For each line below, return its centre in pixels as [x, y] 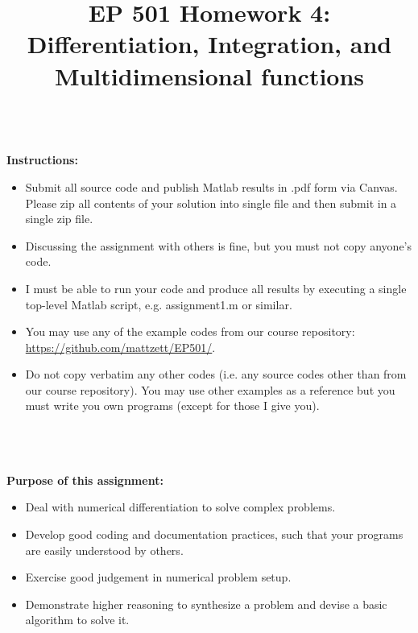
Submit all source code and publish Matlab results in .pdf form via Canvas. [211, 186]
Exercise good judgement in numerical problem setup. [158, 577]
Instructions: [42, 160]
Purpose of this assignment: [85, 480]
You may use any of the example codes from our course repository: [190, 331]
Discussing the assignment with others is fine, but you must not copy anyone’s [219, 245]
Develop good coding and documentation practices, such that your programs [214, 534]
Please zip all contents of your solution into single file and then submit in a [211, 203]
